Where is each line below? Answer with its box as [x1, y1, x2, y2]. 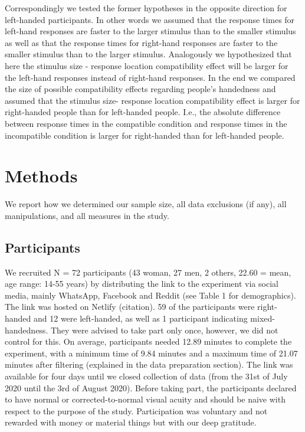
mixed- [250, 312, 275, 325]
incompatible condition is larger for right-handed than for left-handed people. [5, 129, 284, 141]
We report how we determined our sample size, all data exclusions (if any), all [5, 198, 287, 210]
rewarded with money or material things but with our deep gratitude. [5, 416, 257, 428]
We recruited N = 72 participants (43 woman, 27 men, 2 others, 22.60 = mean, [5, 266, 291, 278]
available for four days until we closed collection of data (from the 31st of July [5, 369, 288, 382]
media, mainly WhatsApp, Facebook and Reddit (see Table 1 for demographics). [5, 289, 296, 301]
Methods [5, 163, 78, 188]
